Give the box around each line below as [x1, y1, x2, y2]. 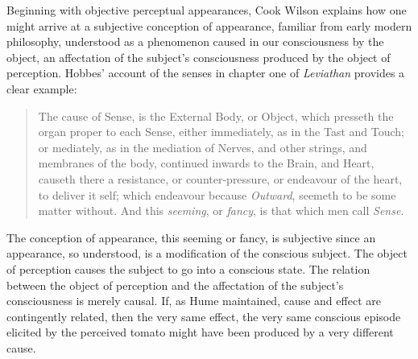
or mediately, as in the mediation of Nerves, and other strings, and [38, 138, 367, 155]
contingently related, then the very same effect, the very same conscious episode [6, 307, 401, 324]
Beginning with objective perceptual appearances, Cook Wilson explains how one [6, 2, 407, 18]
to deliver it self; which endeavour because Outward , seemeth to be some [38, 186, 396, 203]
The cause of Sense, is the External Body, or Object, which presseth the [38, 107, 394, 124]
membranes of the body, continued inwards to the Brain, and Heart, [38, 155, 375, 171]
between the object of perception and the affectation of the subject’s [6, 276, 344, 293]
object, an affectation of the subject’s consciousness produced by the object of [6, 48, 391, 65]
